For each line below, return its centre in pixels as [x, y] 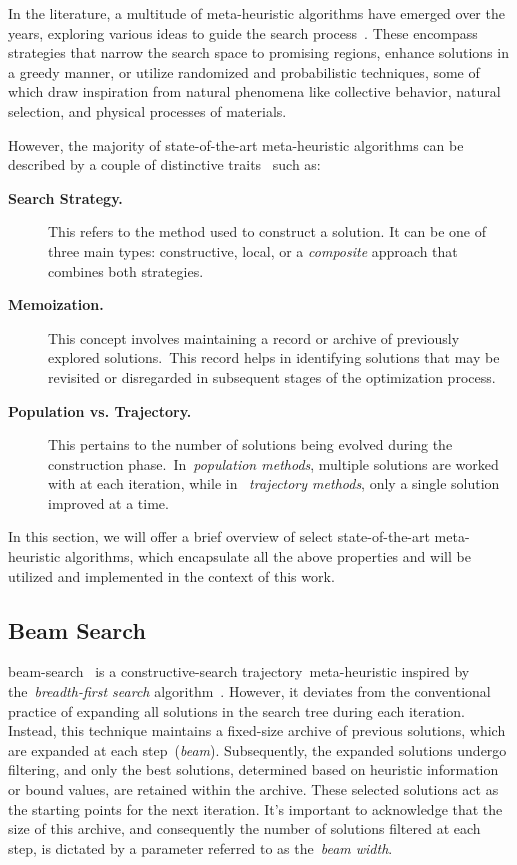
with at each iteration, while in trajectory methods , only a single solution [274, 483]
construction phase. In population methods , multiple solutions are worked [273, 463]
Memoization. [56, 304]
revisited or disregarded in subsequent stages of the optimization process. [272, 376]
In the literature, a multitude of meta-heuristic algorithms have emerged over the [256, 13]
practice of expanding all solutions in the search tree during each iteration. [237, 710]
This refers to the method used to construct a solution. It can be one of [267, 231]
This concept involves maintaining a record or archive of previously [254, 337]
